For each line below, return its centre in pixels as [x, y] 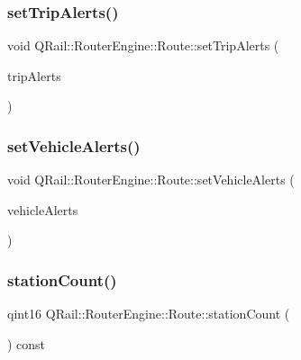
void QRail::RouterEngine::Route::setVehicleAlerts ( [151, 180]
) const [27, 343]
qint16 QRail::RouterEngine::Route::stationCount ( [149, 314]
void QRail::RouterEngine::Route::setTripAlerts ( [143, 45]
